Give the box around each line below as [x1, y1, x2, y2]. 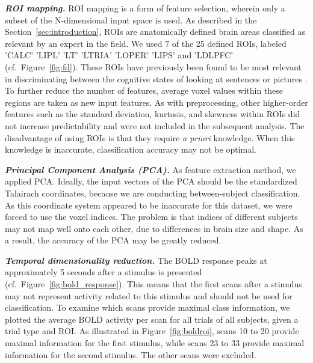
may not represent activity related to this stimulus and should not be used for [5, 289, 293, 302]
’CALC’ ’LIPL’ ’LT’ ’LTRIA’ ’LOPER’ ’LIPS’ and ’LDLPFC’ [5, 49, 234, 61]
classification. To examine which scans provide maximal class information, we [5, 301, 290, 314]
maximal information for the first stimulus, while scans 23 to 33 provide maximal [5, 337, 305, 349]
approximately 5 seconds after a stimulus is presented [5, 266, 202, 278]
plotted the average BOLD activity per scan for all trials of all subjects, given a [5, 313, 299, 325]
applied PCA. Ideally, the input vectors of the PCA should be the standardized [5, 175, 297, 188]
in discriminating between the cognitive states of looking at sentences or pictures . [5, 72, 308, 85]
